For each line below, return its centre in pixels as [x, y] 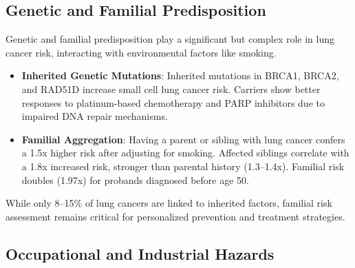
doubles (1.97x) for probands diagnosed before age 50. [135, 179]
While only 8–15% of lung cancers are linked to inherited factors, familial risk [169, 203]
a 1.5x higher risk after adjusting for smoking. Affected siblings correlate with [185, 153]
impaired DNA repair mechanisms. [95, 116]
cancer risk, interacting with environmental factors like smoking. [141, 52]
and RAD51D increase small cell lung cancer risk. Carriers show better [171, 89]
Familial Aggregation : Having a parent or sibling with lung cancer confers [183, 139]
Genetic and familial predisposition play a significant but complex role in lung [170, 39]
